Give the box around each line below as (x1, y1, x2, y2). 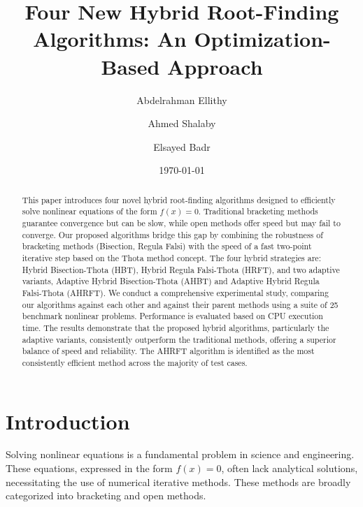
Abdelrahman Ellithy (136, 92, 227, 107)
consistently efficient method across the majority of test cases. (22, 356, 248, 368)
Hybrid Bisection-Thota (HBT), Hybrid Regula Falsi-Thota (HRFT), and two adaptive (22, 263, 340, 275)
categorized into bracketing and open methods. (6, 488, 206, 503)
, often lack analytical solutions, (221, 461, 358, 476)
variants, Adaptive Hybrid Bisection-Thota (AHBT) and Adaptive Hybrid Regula (22, 275, 320, 287)
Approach (167, 52, 263, 80)
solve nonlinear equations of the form (22, 205, 157, 217)
